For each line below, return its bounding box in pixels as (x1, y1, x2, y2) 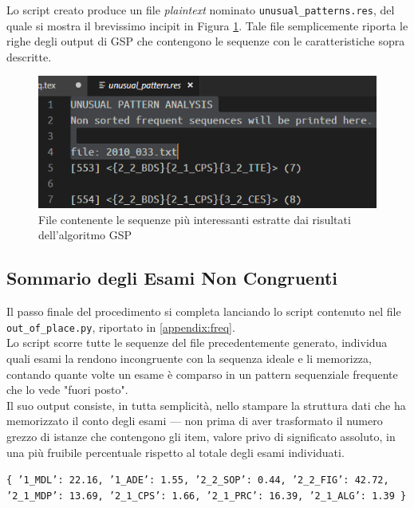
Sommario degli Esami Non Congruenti (6, 266, 337, 290)
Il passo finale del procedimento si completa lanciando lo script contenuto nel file (6, 303, 401, 320)
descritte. (6, 48, 52, 65)
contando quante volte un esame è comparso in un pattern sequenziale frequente (6, 365, 398, 382)
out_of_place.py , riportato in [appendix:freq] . (6, 318, 235, 335)
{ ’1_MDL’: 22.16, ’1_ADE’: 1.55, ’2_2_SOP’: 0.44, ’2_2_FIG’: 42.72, (6, 475, 389, 486)
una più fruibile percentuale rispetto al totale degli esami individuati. (6, 443, 345, 460)
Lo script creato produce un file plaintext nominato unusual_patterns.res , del (6, 2, 395, 18)
